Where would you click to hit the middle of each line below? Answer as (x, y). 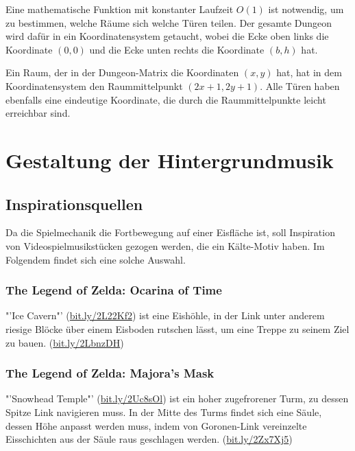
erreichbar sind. (38, 113)
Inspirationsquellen (74, 204)
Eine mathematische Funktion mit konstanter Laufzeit (120, 9)
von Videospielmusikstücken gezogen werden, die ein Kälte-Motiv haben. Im (165, 245)
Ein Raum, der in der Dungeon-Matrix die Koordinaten (122, 72)
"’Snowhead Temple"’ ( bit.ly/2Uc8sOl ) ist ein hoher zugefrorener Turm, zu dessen (177, 398)
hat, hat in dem (309, 72)
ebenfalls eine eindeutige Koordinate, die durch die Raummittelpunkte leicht (166, 99)
